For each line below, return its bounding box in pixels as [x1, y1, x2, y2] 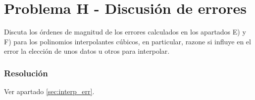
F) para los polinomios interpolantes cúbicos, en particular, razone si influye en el [4, 36, 251, 46]
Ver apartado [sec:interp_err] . [4, 86, 95, 97]
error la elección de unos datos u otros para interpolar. [4, 46, 170, 56]
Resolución [4, 67, 48, 79]
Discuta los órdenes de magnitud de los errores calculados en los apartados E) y [4, 27, 246, 37]
